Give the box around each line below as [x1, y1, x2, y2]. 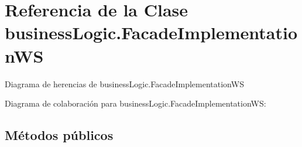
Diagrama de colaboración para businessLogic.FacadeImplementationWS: [5, 97, 266, 110]
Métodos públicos [5, 126, 114, 144]
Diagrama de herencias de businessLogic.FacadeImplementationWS [5, 77, 244, 90]
